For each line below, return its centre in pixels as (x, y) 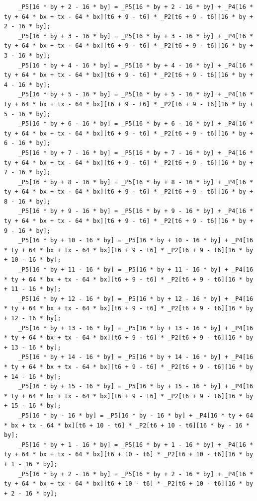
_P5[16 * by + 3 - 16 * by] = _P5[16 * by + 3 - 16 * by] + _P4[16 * (136, 36)
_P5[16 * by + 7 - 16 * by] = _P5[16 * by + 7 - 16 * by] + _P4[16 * (136, 153)
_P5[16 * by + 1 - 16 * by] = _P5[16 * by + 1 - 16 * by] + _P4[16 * (136, 445)
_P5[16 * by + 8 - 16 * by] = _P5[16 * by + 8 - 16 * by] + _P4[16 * (136, 182)
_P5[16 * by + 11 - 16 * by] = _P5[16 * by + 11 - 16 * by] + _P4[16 (136, 270)
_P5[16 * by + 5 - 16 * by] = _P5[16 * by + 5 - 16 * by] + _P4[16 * (136, 95)
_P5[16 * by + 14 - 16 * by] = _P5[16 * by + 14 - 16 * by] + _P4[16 (136, 357)
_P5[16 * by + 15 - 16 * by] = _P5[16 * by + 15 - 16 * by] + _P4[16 (136, 387)
